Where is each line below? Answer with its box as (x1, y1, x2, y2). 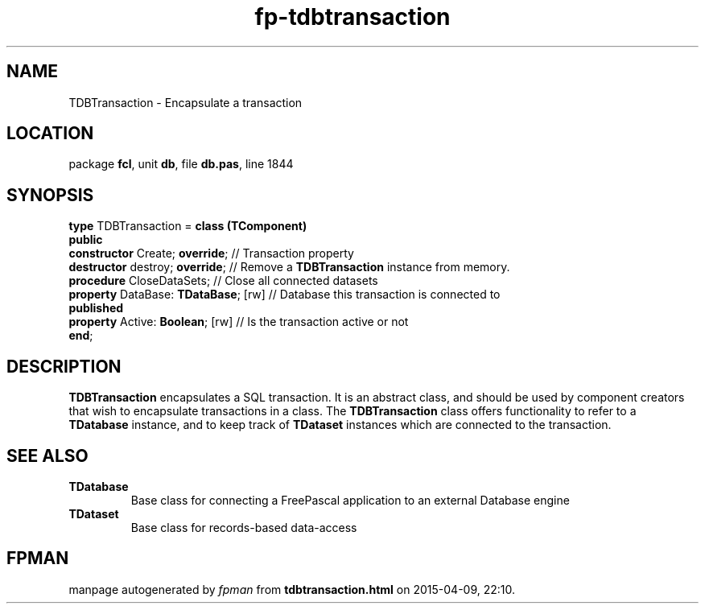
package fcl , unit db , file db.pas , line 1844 (68, 157, 294, 171)
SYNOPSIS (6, 184, 94, 205)
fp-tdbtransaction (254, 3, 451, 31)
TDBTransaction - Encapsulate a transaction (68, 95, 303, 109)
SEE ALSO (6, 445, 89, 466)
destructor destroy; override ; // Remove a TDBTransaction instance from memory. (68, 260, 510, 274)
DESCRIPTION (6, 356, 122, 377)
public (68, 233, 103, 247)
